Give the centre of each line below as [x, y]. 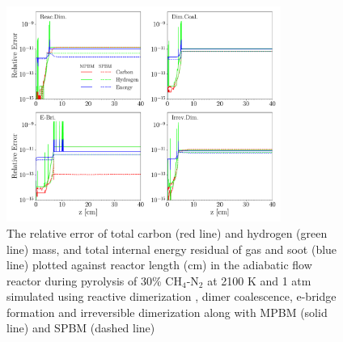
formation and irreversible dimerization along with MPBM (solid [167, 312]
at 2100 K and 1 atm [259, 280]
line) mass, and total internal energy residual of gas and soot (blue [172, 249]
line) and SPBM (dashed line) [81, 328]
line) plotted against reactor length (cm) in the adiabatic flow [159, 265]
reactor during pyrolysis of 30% [84, 280]
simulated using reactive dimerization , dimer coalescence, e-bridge [171, 296]
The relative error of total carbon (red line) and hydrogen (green [167, 232]
